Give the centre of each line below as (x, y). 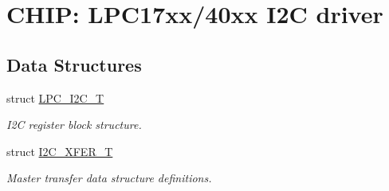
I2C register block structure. (74, 125)
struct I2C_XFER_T (60, 151)
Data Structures (74, 64)
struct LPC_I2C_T (55, 97)
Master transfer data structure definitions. (109, 178)
